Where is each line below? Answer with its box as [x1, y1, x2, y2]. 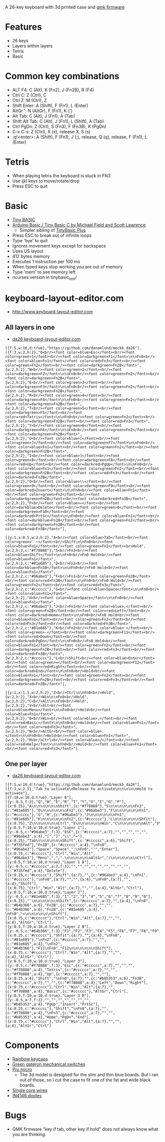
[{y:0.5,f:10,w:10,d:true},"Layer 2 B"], [5, 924, 91, 929]
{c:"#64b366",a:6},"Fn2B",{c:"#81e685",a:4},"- [5, 907, 105, 912]
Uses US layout [12, 248, 44, 254]
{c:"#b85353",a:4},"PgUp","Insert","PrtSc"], [5, 1002, 100, 1007]
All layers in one [5, 323, 55, 331]
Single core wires [12, 1087, 48, 1093]
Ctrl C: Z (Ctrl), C [12, 92, 47, 98]
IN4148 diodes [12, 1093, 42, 1099]
